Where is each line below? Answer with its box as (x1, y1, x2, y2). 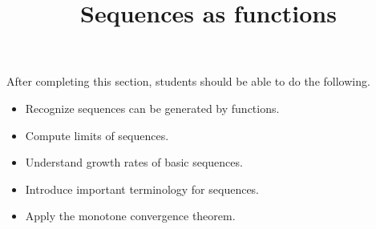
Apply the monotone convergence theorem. (25, 207, 236, 224)
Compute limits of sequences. (25, 127, 169, 143)
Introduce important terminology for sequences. (25, 180, 260, 197)
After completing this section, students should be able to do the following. (6, 73, 370, 90)
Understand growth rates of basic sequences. (25, 154, 243, 171)
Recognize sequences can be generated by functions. (25, 99, 280, 116)
